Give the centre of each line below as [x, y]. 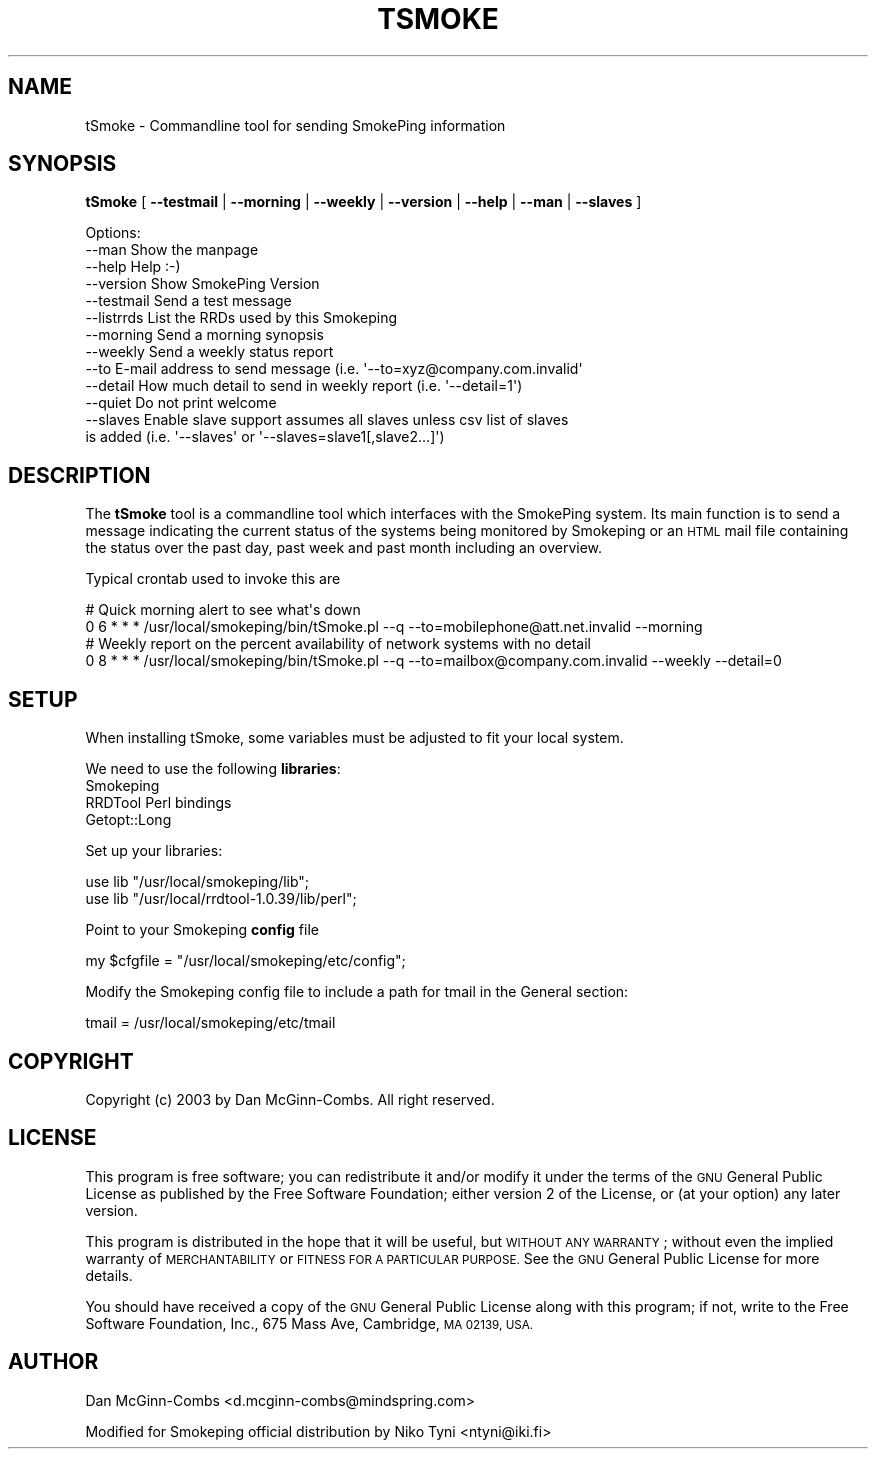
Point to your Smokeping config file [202, 930]
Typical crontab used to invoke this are [213, 579]
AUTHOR [53, 1362]
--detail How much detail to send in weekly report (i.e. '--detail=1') [304, 386]
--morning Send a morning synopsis [204, 335]
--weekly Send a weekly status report [209, 352]
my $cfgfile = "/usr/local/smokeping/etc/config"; [245, 961]
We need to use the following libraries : [213, 769]
